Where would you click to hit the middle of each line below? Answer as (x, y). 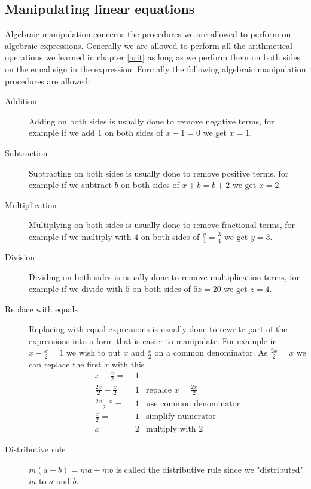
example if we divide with (76, 288)
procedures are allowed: (48, 81)
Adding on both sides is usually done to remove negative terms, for (152, 121)
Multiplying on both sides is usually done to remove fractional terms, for (162, 225)
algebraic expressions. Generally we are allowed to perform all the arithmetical (149, 45)
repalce (159, 390)
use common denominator (193, 404)
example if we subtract (70, 185)
